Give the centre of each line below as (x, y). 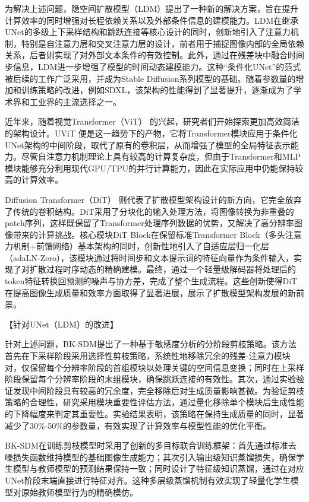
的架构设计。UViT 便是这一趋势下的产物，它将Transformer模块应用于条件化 (151, 133)
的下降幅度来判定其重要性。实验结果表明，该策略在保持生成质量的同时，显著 (154, 414)
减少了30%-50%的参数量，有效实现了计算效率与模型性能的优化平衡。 (138, 425)
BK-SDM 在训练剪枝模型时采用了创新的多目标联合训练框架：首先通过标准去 (151, 445)
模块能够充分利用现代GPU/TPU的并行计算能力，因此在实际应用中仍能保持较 (154, 168)
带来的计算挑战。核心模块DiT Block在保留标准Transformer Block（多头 (149, 234)
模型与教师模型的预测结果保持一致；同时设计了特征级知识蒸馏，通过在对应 (158, 468)
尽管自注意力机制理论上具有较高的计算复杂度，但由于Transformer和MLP (161, 156)
